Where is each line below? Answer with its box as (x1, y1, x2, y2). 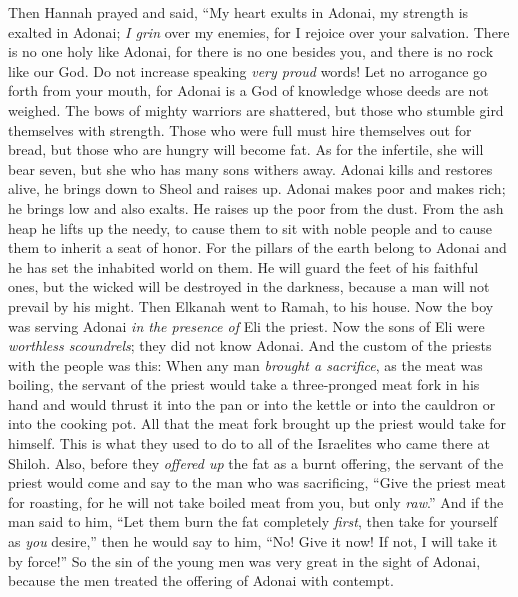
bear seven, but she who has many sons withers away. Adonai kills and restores (8, 158, 493, 179)
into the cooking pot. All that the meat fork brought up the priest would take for (8, 413, 507, 434)
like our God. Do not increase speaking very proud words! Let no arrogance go (8, 60, 488, 81)
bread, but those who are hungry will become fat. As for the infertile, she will (8, 139, 484, 160)
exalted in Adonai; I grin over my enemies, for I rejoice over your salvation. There (8, 21, 510, 42)
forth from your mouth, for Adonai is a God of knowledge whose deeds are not (8, 80, 489, 101)
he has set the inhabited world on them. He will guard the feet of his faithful (8, 256, 479, 277)
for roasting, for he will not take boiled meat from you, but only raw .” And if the (8, 491, 504, 512)
